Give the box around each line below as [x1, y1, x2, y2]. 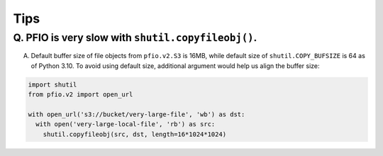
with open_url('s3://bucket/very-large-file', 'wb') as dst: [28, 110, 245, 118]
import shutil [28, 80, 77, 89]
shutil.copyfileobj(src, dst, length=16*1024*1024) [43, 130, 227, 138]
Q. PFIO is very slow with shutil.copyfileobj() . [13, 31, 257, 44]
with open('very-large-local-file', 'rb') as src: [35, 121, 216, 128]
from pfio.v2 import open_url [28, 91, 133, 99]
